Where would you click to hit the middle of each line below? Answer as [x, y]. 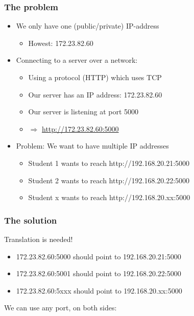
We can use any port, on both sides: [60, 308]
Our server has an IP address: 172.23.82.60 [95, 94]
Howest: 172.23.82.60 [61, 43]
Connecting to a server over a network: [77, 60]
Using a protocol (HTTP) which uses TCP [95, 77]
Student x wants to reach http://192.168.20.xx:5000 [109, 197]
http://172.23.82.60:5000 [80, 128]
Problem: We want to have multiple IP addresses [92, 146]
